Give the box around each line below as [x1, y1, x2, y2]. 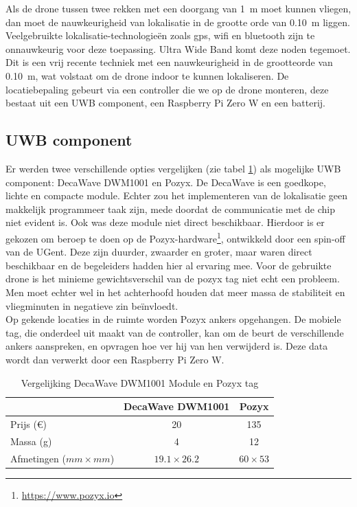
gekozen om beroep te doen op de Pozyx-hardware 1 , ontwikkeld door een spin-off [5, 229, 345, 245]
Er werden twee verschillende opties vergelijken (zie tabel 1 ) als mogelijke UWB [5, 161, 341, 175]
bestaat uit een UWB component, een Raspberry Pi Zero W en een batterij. [5, 95, 325, 110]
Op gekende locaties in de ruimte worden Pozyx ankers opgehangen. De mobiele [5, 312, 341, 326]
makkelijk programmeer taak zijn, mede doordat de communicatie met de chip [5, 201, 336, 216]
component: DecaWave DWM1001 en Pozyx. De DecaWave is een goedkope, [5, 174, 326, 189]
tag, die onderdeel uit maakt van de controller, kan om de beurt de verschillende [5, 325, 344, 339]
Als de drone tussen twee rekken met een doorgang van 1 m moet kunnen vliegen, [5, 1, 352, 15]
